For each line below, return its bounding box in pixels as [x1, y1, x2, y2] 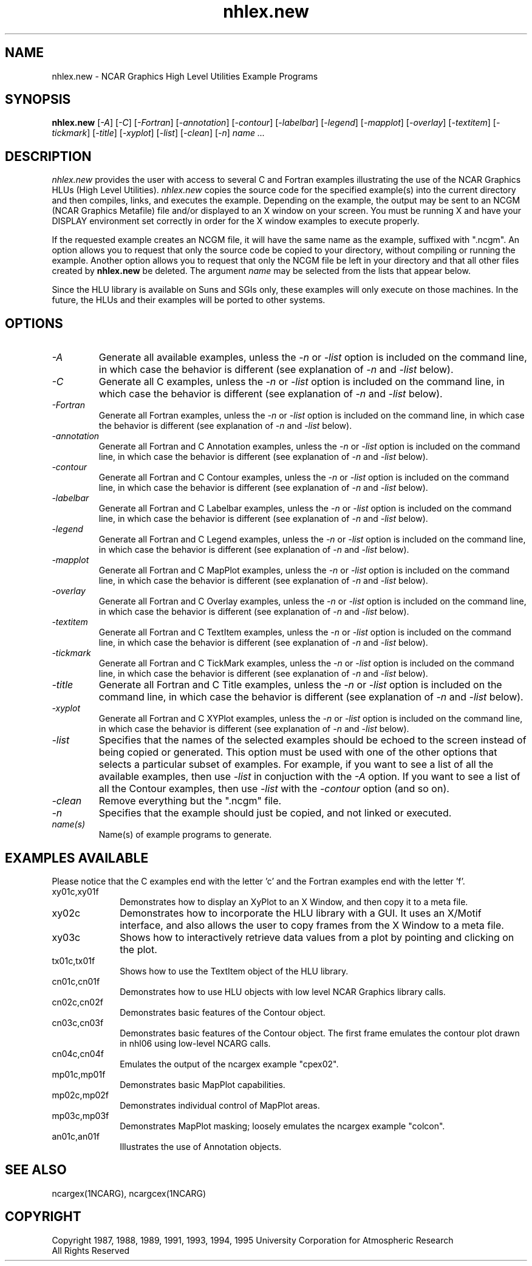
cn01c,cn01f [52, 976, 100, 987]
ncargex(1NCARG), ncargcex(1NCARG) [52, 1188, 206, 1199]
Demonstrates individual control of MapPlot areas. [120, 1100, 320, 1110]
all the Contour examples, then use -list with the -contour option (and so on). [98, 782, 449, 795]
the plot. [120, 943, 157, 956]
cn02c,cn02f [52, 996, 103, 1007]
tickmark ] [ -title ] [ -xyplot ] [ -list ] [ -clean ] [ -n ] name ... [52, 128, 265, 139]
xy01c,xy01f [52, 886, 99, 897]
